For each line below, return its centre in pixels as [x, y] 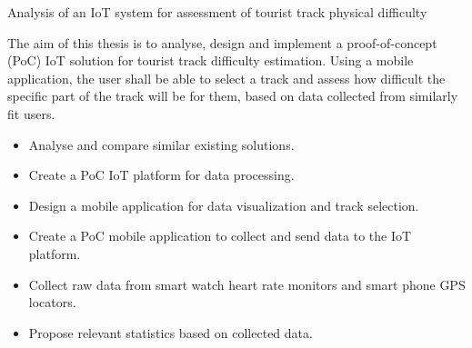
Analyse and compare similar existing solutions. [161, 144]
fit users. [31, 113]
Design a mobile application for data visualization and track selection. [224, 205]
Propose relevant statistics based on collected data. [171, 332]
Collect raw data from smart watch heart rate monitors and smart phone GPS [247, 284]
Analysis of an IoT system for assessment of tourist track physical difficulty [217, 12]
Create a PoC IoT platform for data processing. [161, 175]
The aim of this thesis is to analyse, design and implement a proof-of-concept [222, 42]
